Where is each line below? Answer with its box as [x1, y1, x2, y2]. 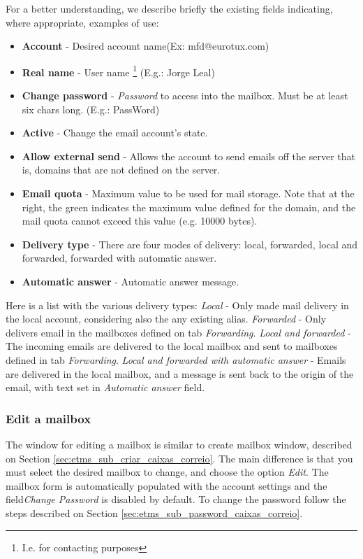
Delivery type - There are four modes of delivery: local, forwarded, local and [22, 236, 358, 251]
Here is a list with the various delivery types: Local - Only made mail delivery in [6, 297, 349, 312]
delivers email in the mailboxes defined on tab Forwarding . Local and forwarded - [6, 325, 351, 339]
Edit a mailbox [6, 409, 91, 427]
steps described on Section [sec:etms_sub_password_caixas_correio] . [6, 505, 303, 520]
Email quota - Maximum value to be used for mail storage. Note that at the [22, 186, 355, 200]
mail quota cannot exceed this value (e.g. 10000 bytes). [22, 213, 258, 228]
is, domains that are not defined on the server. [22, 162, 221, 177]
